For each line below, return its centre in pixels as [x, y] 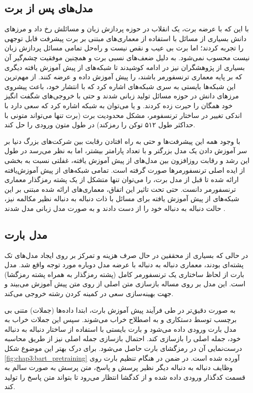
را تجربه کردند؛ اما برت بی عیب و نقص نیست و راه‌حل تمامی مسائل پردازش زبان [124, 48]
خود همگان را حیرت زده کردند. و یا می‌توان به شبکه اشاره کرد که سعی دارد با [119, 105]
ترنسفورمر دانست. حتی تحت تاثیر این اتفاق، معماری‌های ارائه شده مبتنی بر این [120, 189]
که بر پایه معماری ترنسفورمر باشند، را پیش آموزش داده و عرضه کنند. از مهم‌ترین [123, 77]
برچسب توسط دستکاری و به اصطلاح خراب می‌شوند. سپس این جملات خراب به [121, 319]
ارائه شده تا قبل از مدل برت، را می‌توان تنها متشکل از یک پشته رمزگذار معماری [122, 179]
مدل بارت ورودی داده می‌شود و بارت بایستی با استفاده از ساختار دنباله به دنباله [120, 329]
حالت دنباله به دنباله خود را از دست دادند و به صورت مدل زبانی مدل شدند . [115, 208]
